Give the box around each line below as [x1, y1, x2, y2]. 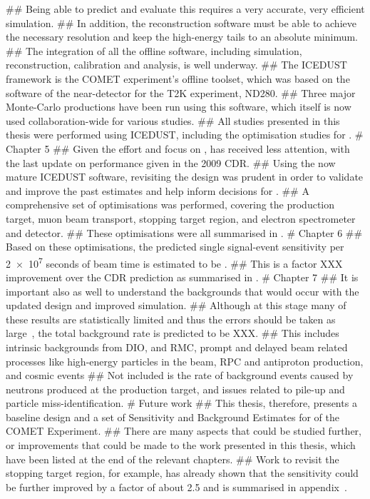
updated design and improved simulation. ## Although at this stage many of [6, 298, 346, 313]
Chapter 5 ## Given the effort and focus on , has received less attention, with [6, 141, 350, 156]
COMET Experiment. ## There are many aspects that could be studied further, [6, 423, 361, 438]
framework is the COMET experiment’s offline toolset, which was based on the [6, 71, 350, 86]
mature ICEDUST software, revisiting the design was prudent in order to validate [6, 169, 364, 184]
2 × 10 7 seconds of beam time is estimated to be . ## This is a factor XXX [6, 253, 343, 271]
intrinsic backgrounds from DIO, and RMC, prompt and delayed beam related [6, 339, 348, 354]
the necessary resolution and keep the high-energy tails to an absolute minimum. [6, 29, 358, 44]
